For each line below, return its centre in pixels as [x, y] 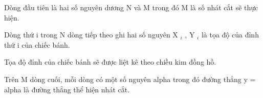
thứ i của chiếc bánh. [37, 44]
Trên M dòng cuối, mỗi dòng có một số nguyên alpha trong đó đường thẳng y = [130, 79]
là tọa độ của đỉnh [230, 35]
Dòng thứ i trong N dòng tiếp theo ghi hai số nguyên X [91, 35]
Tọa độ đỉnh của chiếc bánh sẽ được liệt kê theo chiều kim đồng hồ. [110, 62]
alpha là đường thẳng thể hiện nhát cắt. [67, 89]
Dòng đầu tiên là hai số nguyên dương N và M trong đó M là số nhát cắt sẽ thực [131, 7]
